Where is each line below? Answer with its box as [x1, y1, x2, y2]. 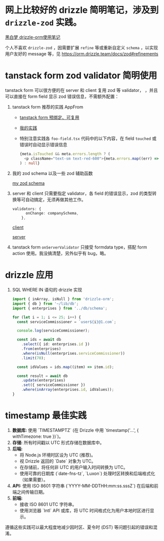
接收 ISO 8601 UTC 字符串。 [19, 501, 77, 507]
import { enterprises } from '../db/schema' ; [12, 306, 107, 311]
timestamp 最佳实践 [5, 410, 87, 421]
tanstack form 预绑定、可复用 [19, 114, 80, 120]
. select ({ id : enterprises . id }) [21, 342, 90, 347]
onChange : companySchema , [25, 211, 79, 216]
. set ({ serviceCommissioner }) [21, 382, 86, 388]
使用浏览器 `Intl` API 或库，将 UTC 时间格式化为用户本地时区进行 [19, 507, 150, 513]
